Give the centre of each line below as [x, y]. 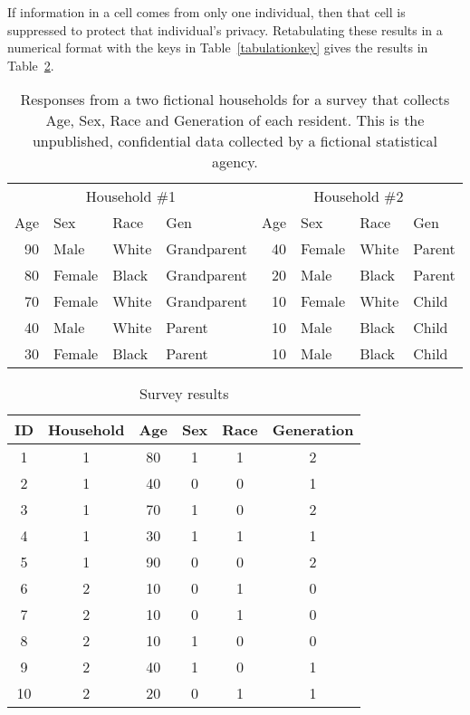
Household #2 [359, 196]
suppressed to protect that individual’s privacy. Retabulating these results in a [225, 29]
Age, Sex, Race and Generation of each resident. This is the [235, 120]
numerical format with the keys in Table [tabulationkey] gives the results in [218, 48]
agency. [235, 162]
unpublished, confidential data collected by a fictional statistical [235, 141]
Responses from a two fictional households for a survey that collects [235, 100]
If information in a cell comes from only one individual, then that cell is [206, 12]
